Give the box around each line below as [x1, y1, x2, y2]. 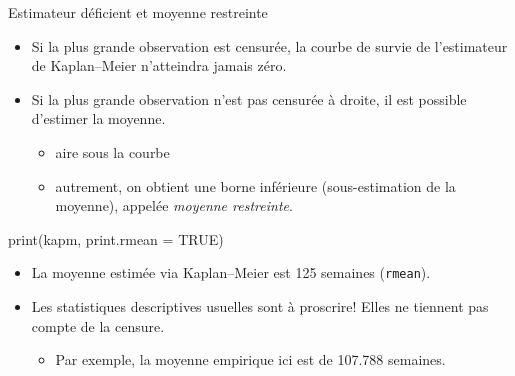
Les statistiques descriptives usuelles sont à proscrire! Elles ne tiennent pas [31, 296, 489, 316]
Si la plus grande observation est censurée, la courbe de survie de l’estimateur [31, 35, 508, 56]
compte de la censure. [31, 315, 165, 336]
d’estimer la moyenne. [31, 108, 166, 129]
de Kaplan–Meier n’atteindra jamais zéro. [31, 55, 287, 76]
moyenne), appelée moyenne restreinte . [55, 195, 293, 216]
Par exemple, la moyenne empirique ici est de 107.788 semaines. [55, 349, 446, 370]
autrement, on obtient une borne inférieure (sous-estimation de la [55, 175, 456, 196]
